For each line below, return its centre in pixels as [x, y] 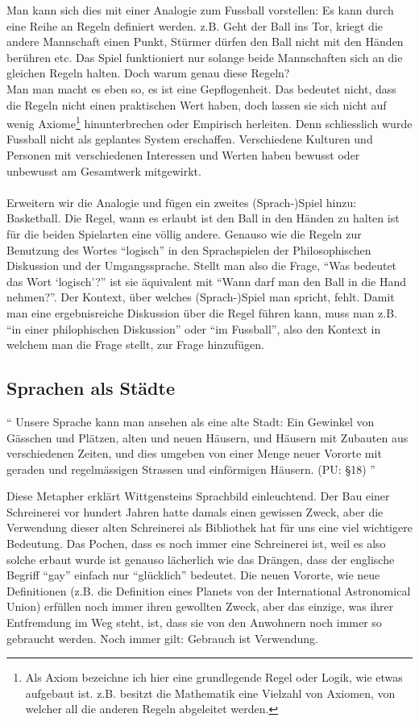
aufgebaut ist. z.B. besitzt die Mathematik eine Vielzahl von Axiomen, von [210, 693]
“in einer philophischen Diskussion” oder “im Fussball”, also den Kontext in [194, 328]
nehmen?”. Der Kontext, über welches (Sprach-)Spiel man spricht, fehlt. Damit [201, 297]
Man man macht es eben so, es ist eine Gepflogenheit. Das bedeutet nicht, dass [201, 88]
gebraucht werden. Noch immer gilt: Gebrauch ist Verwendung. [162, 638]
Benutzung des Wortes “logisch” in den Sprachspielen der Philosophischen [189, 249]
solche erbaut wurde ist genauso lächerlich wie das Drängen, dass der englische [201, 559]
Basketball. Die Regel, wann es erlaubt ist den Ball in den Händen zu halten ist [203, 218]
